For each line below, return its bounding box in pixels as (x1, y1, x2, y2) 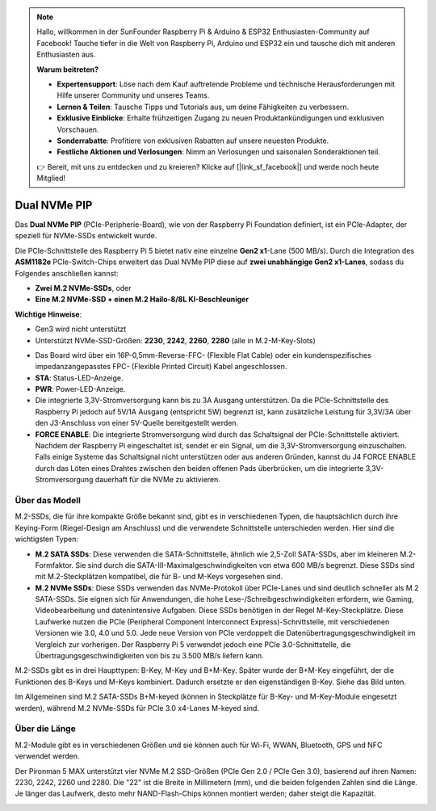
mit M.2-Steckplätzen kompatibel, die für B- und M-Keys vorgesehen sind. (35, 572, 283, 582)
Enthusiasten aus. (36, 49, 96, 60)
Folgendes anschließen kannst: (15, 268, 119, 278)
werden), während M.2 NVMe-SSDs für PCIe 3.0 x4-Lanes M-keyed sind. (15, 703, 260, 712)
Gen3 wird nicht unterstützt (35, 324, 127, 334)
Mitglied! (36, 174, 66, 183)
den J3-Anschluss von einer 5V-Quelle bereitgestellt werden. (35, 418, 239, 428)
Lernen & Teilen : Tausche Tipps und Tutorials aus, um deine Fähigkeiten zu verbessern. (57, 102, 350, 111)
